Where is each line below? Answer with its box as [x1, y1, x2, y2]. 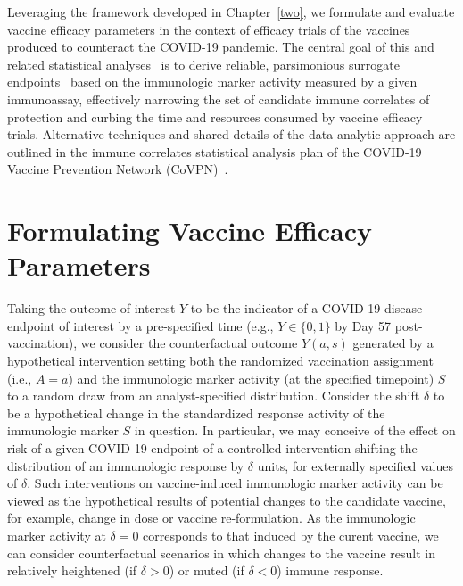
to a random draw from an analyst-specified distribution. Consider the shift [7, 386, 420, 405]
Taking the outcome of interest [7, 299, 176, 318]
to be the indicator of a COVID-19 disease [190, 299, 423, 318]
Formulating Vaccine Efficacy [7, 212, 372, 249]
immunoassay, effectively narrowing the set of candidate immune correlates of [7, 89, 430, 108]
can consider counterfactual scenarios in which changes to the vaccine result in [7, 543, 436, 562]
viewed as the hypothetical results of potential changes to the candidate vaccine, [7, 491, 446, 509]
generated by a [352, 334, 434, 352]
